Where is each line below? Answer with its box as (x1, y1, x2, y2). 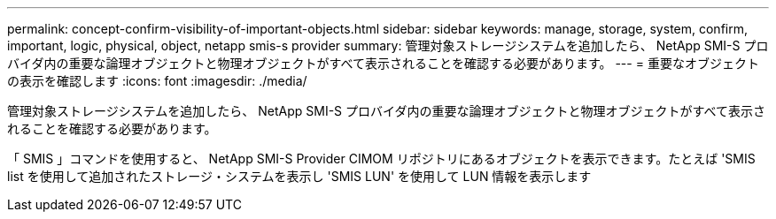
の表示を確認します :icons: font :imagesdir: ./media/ (7, 73, 307, 88)
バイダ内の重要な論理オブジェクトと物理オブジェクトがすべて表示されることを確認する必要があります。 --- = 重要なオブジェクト (7, 56, 759, 71)
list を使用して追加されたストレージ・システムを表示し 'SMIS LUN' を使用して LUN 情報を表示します (7, 169, 592, 184)
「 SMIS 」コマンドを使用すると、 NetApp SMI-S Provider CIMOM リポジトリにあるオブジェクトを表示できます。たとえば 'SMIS (7, 151, 756, 166)
